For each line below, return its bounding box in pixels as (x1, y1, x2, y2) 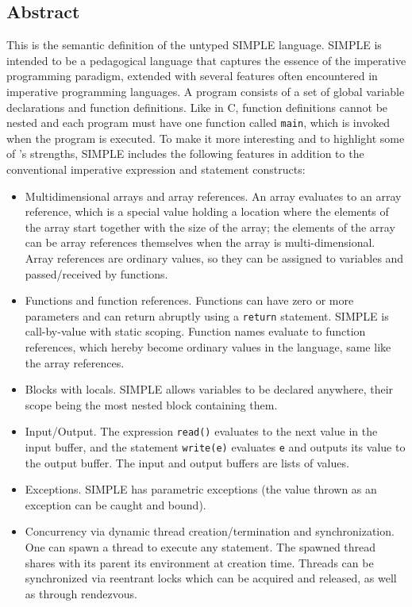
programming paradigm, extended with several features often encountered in (6, 67, 378, 84)
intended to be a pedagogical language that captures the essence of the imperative (6, 52, 406, 68)
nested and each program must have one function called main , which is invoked (6, 114, 391, 131)
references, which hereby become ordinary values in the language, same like (25, 339, 391, 355)
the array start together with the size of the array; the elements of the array (25, 218, 395, 235)
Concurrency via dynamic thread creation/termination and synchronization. (25, 523, 395, 540)
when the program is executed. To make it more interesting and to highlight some (6, 129, 405, 146)
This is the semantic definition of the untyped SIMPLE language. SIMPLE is (6, 36, 382, 53)
